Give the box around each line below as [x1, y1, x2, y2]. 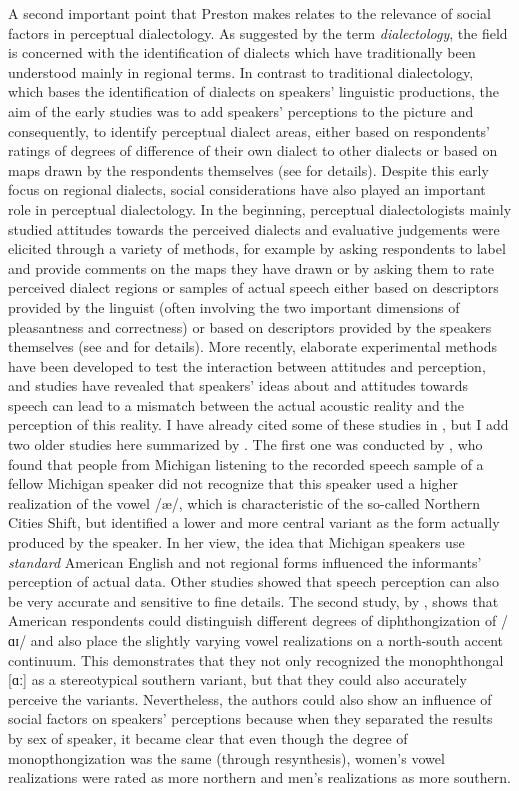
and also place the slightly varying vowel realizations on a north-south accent [30, 630, 504, 650]
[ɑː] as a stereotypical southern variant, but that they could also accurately [8, 669, 467, 690]
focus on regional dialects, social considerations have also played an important [8, 179, 486, 200]
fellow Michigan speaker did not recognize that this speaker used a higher [8, 473, 459, 494]
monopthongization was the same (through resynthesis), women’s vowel [8, 747, 445, 768]
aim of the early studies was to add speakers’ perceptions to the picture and [8, 100, 474, 121]
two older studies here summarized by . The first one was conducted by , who [8, 434, 483, 455]
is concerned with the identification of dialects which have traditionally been [8, 42, 476, 63]
